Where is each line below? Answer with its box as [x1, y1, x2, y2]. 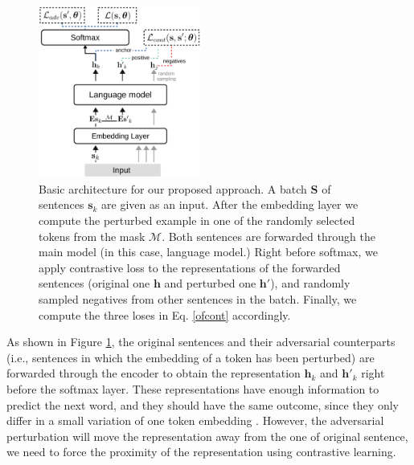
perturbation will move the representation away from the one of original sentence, [6, 427, 408, 444]
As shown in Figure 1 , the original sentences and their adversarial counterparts [6, 333, 396, 350]
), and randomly [270, 275, 350, 292]
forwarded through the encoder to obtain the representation [6, 365, 301, 381]
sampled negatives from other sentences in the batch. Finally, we [39, 291, 357, 308]
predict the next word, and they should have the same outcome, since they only [6, 396, 399, 413]
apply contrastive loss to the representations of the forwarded [39, 259, 341, 275]
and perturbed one [164, 275, 256, 292]
